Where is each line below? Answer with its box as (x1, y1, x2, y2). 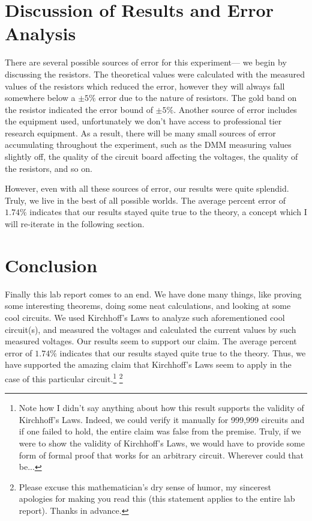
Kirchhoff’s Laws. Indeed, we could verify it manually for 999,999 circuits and (19, 413, 305, 425)
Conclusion (5, 252, 98, 277)
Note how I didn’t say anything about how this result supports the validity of (19, 401, 304, 414)
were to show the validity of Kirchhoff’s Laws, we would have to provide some (19, 436, 305, 449)
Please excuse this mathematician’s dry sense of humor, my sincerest (19, 480, 271, 493)
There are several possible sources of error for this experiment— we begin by (5, 56, 287, 69)
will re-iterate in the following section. (5, 218, 145, 230)
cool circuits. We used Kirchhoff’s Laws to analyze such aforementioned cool (5, 311, 285, 323)
